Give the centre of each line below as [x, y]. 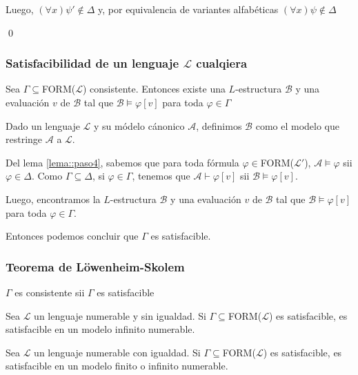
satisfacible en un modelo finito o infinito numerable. [117, 366]
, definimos [219, 125]
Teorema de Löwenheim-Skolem [95, 266]
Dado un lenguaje [43, 125]
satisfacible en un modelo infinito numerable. [100, 329]
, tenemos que [161, 176]
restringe [24, 139]
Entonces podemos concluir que [72, 236]
